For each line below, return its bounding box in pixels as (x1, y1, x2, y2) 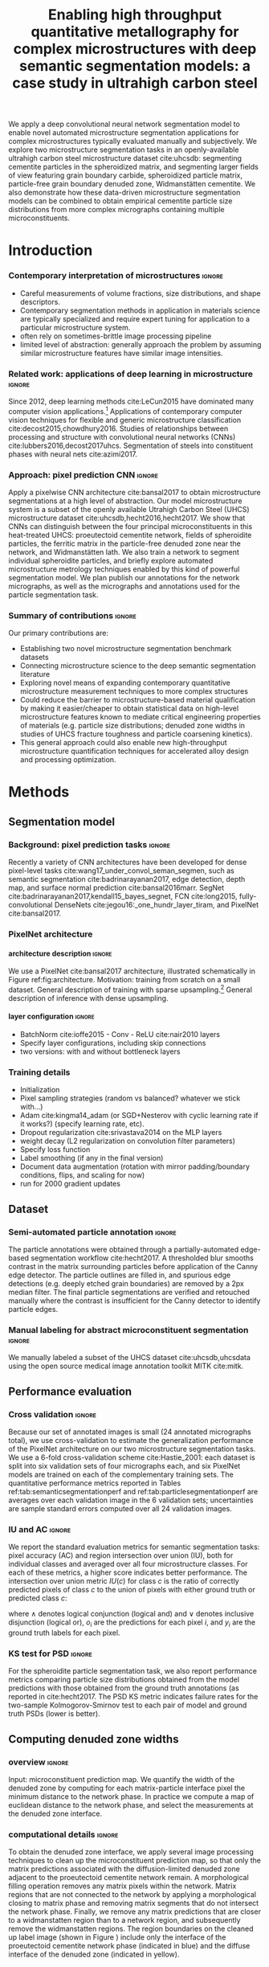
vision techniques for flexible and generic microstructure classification (8, 415, 242, 424)
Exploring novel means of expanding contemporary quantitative (19, 678, 231, 688)
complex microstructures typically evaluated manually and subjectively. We (8, 137, 257, 146)
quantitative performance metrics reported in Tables (8, 1478, 181, 1488)
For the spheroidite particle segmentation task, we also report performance (8, 1666, 257, 1676)
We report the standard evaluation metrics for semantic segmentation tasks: (8, 1542, 260, 1552)
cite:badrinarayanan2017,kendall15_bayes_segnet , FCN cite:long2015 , (8, 891, 238, 901)
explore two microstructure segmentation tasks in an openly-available (8, 145, 239, 154)
